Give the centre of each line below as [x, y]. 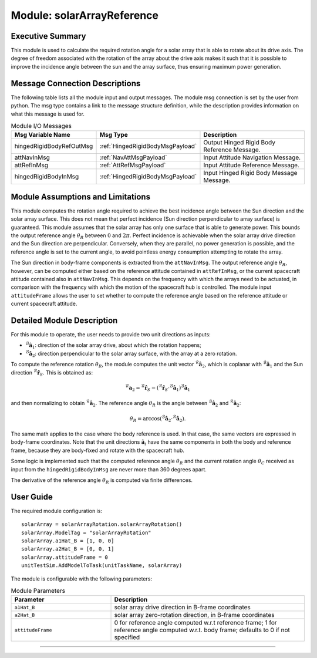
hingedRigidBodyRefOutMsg [54, 146]
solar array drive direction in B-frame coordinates [182, 608]
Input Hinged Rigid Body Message [250, 173]
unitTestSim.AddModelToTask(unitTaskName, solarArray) [102, 566]
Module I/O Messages [41, 126]
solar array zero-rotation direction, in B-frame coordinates [194, 615]
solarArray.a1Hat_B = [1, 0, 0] [68, 541]
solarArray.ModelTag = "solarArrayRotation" [87, 532]
